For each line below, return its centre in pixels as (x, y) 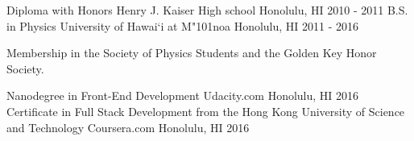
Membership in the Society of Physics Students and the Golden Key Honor (192, 53)
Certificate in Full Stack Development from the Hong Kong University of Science (206, 111)
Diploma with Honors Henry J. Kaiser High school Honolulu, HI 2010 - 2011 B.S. (207, 10)
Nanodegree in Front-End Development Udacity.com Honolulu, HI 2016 (183, 95)
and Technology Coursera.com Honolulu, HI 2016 (128, 127)
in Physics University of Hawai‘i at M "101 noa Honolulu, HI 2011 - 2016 (183, 25)
